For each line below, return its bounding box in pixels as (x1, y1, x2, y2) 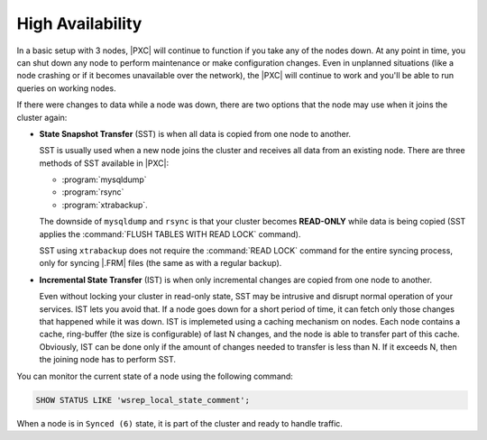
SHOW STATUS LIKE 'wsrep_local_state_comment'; (35, 395, 250, 405)
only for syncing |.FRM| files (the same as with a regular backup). (39, 258, 282, 269)
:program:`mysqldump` (61, 174, 148, 185)
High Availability (16, 14, 142, 33)
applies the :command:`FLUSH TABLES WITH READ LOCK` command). (39, 228, 301, 239)
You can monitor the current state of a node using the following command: (16, 371, 293, 381)
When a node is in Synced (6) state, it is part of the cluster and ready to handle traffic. (16, 417, 343, 428)
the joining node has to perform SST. (39, 354, 176, 365)
